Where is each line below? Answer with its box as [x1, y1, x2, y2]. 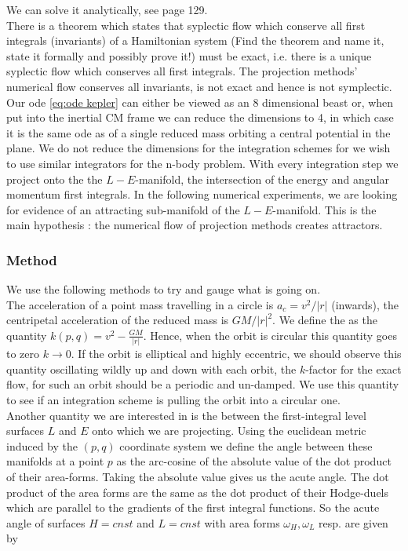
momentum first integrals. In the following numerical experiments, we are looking [6, 186, 398, 203]
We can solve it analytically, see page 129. [6, 2, 208, 17]
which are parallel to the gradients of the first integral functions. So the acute [6, 499, 380, 516]
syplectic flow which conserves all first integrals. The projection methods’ [6, 63, 358, 79]
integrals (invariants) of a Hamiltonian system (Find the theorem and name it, [6, 32, 384, 49]
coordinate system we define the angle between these [119, 437, 373, 454]
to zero [6, 345, 40, 362]
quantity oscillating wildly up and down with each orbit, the [6, 360, 297, 377]
